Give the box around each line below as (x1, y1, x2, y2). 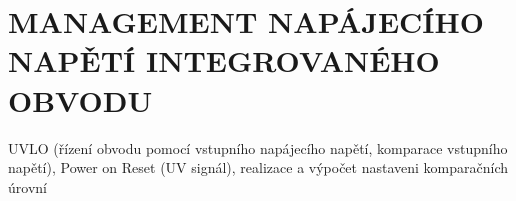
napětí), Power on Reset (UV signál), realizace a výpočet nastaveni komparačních (8, 157, 509, 178)
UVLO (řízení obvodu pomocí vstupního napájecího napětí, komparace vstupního (8, 137, 508, 158)
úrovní (8, 176, 47, 197)
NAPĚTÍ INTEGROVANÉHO (8, 40, 440, 81)
